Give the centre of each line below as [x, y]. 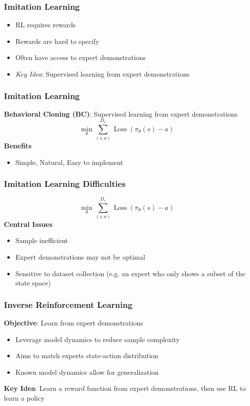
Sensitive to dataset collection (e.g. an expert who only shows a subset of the [130, 273]
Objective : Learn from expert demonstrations [74, 323]
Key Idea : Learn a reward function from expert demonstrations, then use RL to [125, 388]
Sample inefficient [42, 240]
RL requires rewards [46, 25]
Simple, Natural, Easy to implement [69, 162]
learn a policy [24, 398]
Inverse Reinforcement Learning [68, 304]
